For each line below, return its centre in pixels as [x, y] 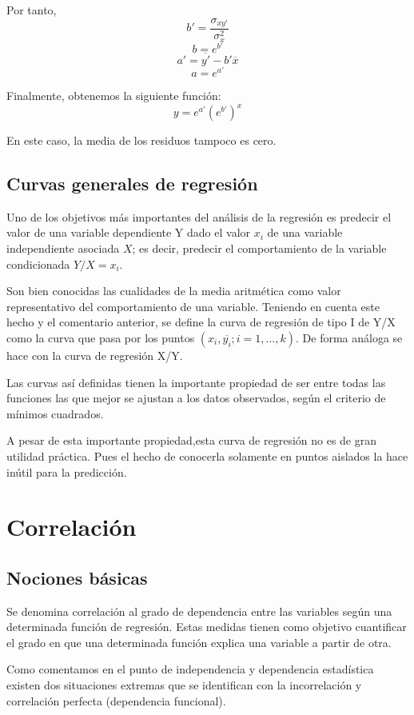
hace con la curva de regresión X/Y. [95, 355]
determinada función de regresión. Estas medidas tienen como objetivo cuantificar [207, 627]
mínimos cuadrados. [55, 413]
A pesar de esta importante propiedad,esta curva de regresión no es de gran [192, 440]
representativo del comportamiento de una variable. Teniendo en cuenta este [193, 306]
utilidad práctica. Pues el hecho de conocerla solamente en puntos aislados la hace [207, 455]
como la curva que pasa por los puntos [101, 337]
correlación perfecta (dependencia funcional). [116, 700]
